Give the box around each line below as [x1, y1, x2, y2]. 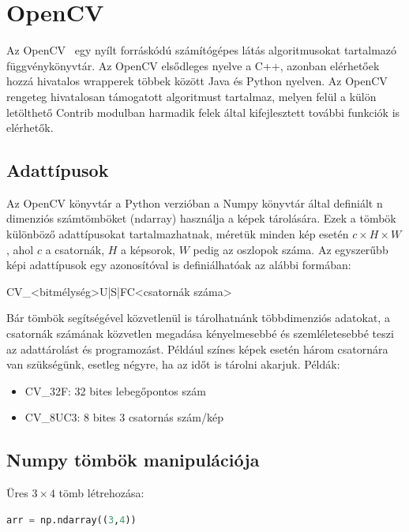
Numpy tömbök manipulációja [6, 448, 260, 472]
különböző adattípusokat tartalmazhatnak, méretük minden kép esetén [6, 226, 349, 242]
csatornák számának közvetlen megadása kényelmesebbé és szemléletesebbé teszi [6, 325, 394, 342]
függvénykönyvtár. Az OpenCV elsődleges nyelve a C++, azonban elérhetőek [6, 57, 380, 73]
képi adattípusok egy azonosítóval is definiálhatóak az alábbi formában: [6, 257, 351, 273]
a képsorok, [121, 241, 175, 257]
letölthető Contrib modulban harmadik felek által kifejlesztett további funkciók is [6, 103, 400, 120]
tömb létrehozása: [58, 485, 144, 501]
